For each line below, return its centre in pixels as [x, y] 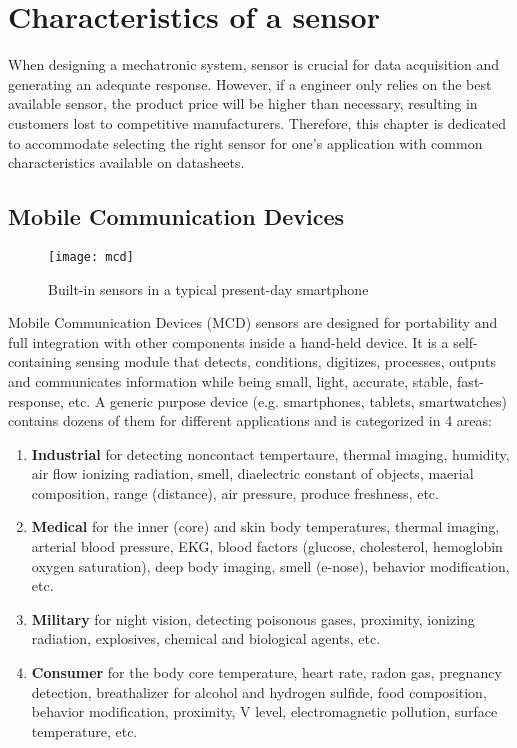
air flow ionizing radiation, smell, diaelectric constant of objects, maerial [252, 473]
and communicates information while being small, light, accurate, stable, [230, 380]
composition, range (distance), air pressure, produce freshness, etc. [235, 492]
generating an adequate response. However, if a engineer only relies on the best [250, 83]
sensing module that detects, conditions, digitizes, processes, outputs [286, 361]
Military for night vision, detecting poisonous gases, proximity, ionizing [253, 618]
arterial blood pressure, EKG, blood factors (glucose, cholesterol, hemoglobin [267, 546]
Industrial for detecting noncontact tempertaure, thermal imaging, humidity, [270, 453]
